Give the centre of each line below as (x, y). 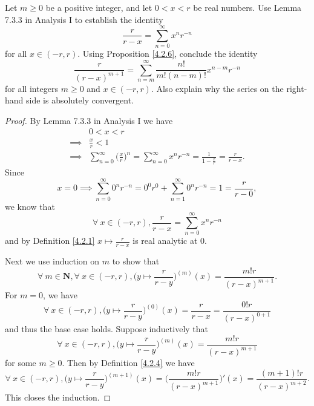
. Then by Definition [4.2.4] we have (128, 363)
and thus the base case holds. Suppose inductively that (107, 329)
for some (21, 363)
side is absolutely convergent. (80, 100)
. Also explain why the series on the (217, 88)
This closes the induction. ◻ (58, 397)
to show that (136, 261)
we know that (30, 206)
